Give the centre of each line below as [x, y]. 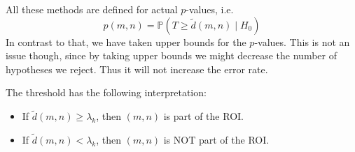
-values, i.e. [210, 9]
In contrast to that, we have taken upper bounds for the [126, 41]
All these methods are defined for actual [92, 9]
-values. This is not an [302, 41]
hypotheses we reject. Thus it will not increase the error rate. [137, 69]
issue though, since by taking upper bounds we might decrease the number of [172, 55]
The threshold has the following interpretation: [106, 92]
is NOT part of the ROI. [216, 139]
